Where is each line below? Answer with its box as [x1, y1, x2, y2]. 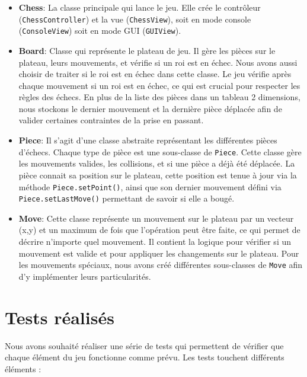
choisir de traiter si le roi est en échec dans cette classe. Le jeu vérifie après [18, 68, 292, 80]
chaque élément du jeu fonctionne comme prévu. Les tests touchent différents [5, 351, 284, 363]
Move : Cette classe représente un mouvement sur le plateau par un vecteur [18, 212, 294, 224]
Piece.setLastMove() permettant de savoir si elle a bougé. [18, 192, 235, 205]
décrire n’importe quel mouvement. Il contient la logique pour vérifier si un [18, 235, 292, 247]
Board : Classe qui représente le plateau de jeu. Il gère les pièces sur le [18, 44, 276, 56]
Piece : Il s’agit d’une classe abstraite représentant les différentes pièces [18, 134, 277, 146]
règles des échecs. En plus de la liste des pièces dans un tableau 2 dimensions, [18, 91, 300, 103]
